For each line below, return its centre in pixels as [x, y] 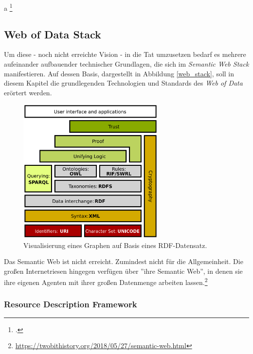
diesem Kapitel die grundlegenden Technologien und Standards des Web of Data [123, 83]
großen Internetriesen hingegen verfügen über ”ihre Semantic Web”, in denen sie [123, 271]
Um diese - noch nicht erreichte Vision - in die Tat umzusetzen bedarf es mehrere [125, 54]
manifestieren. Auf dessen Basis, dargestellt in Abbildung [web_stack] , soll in [119, 73]
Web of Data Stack [53, 34]
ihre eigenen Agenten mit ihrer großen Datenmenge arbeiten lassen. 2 [106, 282]
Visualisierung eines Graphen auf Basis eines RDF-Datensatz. [115, 245]
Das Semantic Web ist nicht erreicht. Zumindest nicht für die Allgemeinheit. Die [124, 261]
